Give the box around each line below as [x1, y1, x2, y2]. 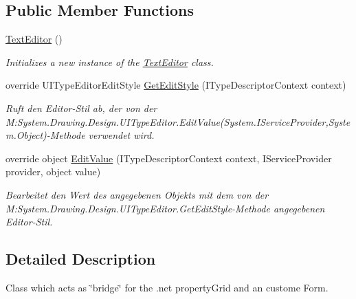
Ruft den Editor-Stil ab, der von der [5, 100, 157, 115]
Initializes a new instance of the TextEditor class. [5, 54, 214, 69]
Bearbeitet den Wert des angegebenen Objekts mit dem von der [5, 187, 269, 201]
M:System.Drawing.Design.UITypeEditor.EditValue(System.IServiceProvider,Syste [5, 114, 351, 129]
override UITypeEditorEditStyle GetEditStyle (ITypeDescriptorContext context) [5, 78, 346, 92]
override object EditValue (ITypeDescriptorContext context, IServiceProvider [5, 151, 332, 165]
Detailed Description [5, 248, 156, 269]
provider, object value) [5, 164, 101, 179]
